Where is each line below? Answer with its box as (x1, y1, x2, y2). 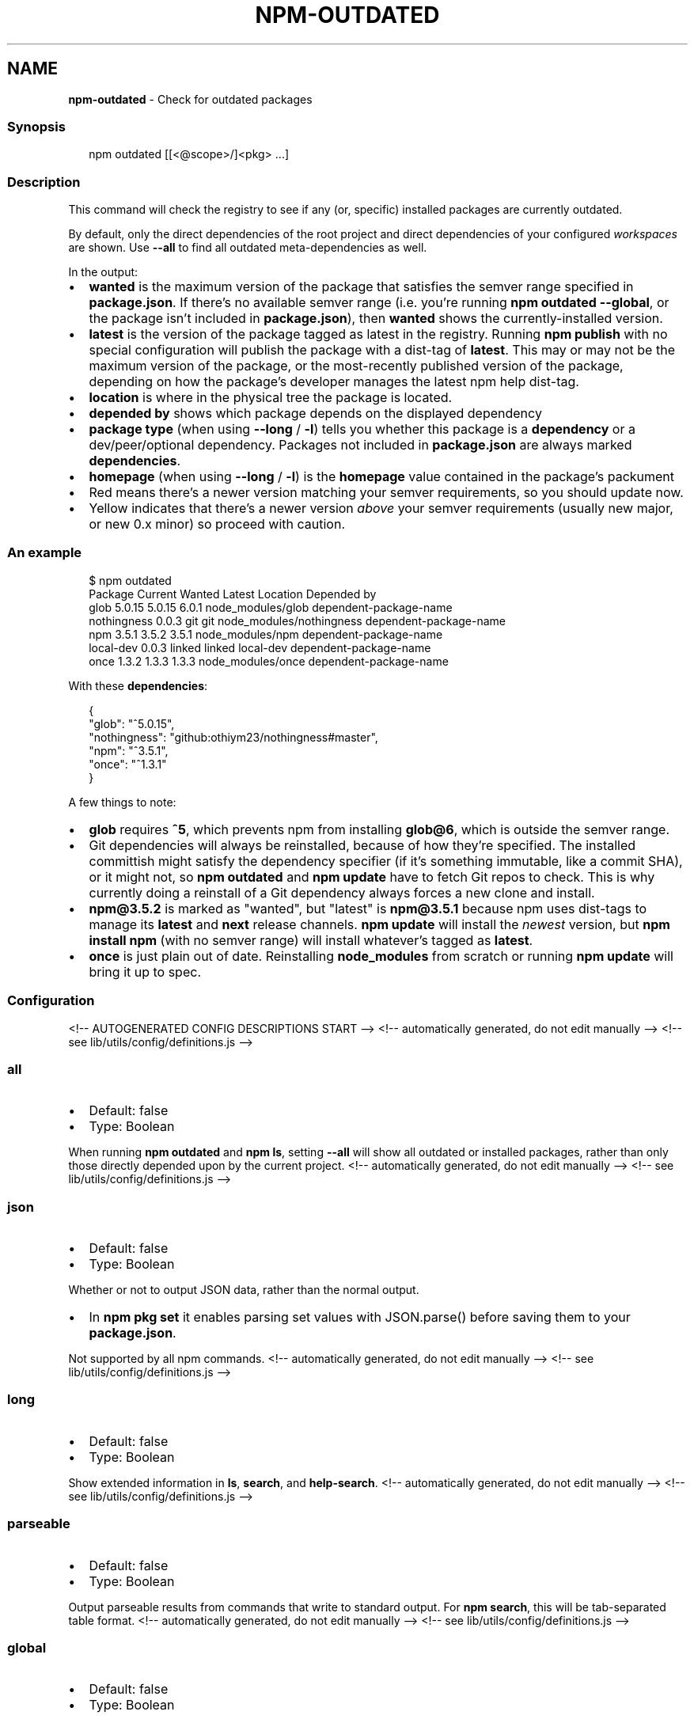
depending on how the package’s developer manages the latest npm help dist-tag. (89, 374, 579, 390)
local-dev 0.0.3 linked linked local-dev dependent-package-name (89, 640, 431, 655)
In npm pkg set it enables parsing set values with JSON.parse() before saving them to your (89, 1309, 631, 1326)
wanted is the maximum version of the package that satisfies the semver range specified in (89, 279, 634, 295)
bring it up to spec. (89, 963, 201, 980)
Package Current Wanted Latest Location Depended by (89, 586, 377, 601)
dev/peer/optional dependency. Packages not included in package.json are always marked (89, 437, 632, 453)
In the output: (68, 265, 138, 279)
